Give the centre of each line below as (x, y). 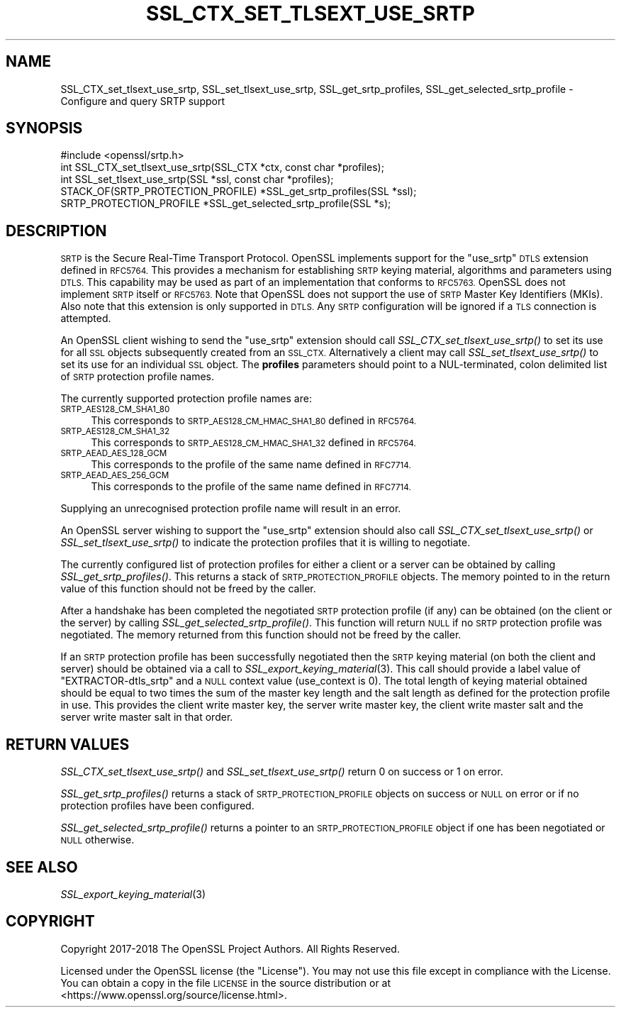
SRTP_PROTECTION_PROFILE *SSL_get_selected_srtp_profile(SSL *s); (226, 204)
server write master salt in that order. (147, 717)
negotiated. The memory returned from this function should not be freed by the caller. (261, 635)
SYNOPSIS (44, 128)
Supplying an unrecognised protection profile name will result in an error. (231, 509)
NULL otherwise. (97, 840)
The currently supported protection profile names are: (186, 399)
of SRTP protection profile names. (138, 377)
